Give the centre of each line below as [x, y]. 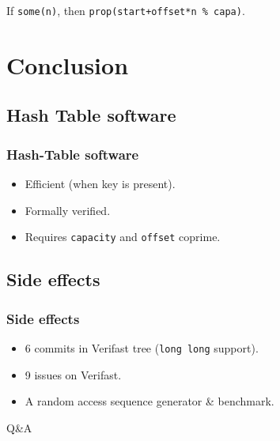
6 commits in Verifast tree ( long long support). [142, 347]
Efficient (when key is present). [100, 184]
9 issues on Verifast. [73, 374]
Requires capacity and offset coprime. [123, 237]
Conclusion [68, 64]
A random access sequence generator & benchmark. [149, 401]
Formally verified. [68, 210]
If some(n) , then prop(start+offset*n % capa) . [126, 10]
